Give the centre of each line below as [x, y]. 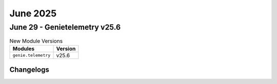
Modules [24, 49]
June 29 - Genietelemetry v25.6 [65, 27]
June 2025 [33, 13]
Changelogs [29, 70]
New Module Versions [36, 41]
